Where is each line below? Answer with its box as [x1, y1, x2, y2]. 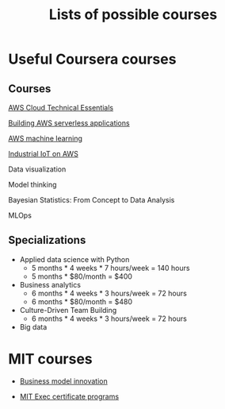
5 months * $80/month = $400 [31, 272, 133, 281]
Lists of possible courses [48, 6, 218, 24]
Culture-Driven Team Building [19, 305, 117, 314]
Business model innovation [19, 376, 109, 386]
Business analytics [19, 280, 82, 289]
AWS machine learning [8, 133, 83, 143]
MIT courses [8, 350, 93, 368]
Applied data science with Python [19, 254, 130, 264]
